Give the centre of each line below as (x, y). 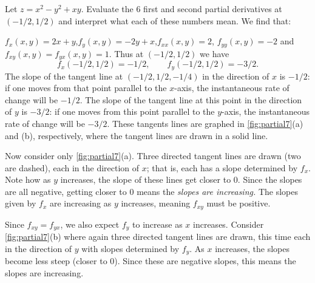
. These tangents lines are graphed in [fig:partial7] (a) (205, 123)
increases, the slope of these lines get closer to (146, 179)
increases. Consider (229, 224)
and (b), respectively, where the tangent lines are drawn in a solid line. (137, 135)
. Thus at (126, 53)
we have (215, 53)
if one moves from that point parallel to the (86, 88)
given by (21, 203)
